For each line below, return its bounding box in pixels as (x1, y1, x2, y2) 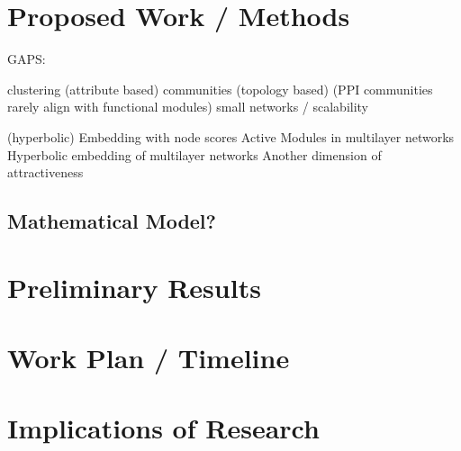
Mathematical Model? (7, 207, 216, 235)
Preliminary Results (7, 268, 261, 305)
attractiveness (7, 163, 84, 182)
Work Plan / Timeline (7, 339, 290, 376)
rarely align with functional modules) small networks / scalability (7, 97, 369, 116)
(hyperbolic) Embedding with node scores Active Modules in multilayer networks (7, 127, 455, 146)
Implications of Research (7, 410, 320, 446)
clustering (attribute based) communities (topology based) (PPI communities (7, 79, 433, 98)
